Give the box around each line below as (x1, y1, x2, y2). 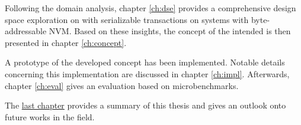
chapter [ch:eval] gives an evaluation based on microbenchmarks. (5, 79, 239, 91)
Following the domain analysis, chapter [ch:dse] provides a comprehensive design (5, 2, 296, 14)
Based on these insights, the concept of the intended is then (74, 25, 291, 37)
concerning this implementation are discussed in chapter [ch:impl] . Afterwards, (5, 67, 290, 80)
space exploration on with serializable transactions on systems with (5, 13, 249, 25)
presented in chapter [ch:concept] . (5, 36, 127, 48)
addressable (5, 25, 47, 37)
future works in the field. (5, 110, 95, 123)
